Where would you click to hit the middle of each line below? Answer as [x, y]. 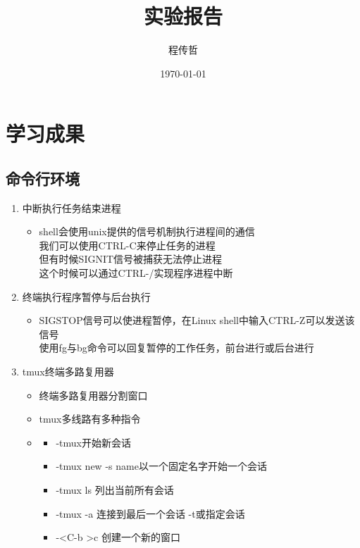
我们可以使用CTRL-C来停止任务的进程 [127, 245]
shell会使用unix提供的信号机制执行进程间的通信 [147, 231]
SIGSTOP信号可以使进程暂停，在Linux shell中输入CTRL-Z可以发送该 [197, 320]
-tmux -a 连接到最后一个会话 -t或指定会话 [150, 513]
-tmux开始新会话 [93, 442]
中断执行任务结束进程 [72, 207]
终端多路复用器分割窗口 [93, 395]
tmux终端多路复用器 [68, 372]
